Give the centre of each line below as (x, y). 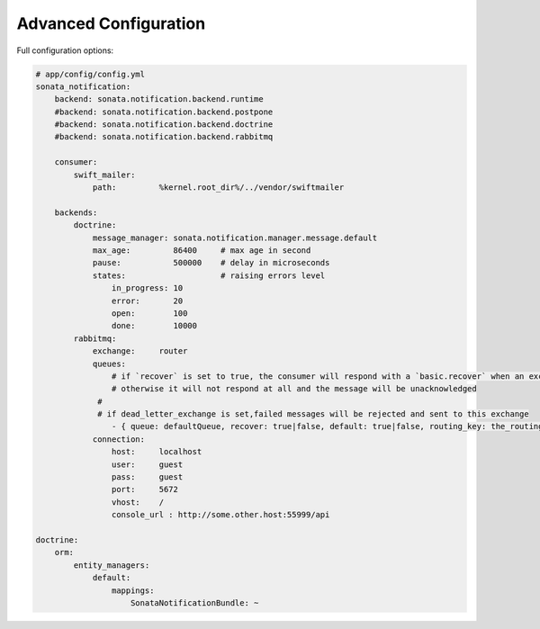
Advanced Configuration (111, 23)
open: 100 (149, 313)
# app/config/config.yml (90, 74)
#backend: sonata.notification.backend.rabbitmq (164, 137)
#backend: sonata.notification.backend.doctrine (164, 125)
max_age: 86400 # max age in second (202, 251)
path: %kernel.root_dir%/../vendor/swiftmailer (218, 188)
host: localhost (157, 452)
